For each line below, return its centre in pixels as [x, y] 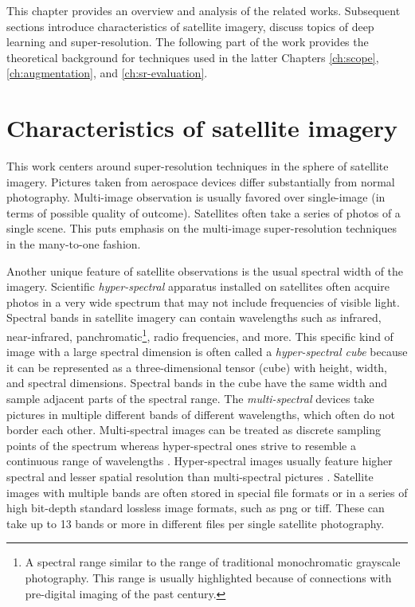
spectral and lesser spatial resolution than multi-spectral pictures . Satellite [190, 477]
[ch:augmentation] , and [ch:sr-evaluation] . [107, 73]
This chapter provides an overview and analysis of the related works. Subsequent [204, 10]
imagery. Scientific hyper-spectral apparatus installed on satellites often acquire [198, 286]
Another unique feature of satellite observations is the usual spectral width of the [205, 270]
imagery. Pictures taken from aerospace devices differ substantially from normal [201, 181]
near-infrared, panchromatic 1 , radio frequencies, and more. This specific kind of [200, 335]
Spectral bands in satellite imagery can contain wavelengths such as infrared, [194, 317]
